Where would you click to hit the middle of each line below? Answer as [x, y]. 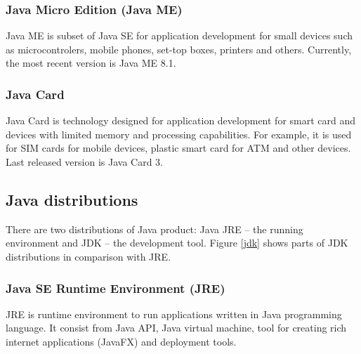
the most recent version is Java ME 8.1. [91, 63]
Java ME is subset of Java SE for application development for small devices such [179, 35]
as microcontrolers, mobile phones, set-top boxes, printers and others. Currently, [179, 49]
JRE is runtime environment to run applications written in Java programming [174, 314]
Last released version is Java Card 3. [84, 162]
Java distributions [72, 199]
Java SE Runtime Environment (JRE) [116, 288]
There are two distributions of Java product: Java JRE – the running [155, 229]
